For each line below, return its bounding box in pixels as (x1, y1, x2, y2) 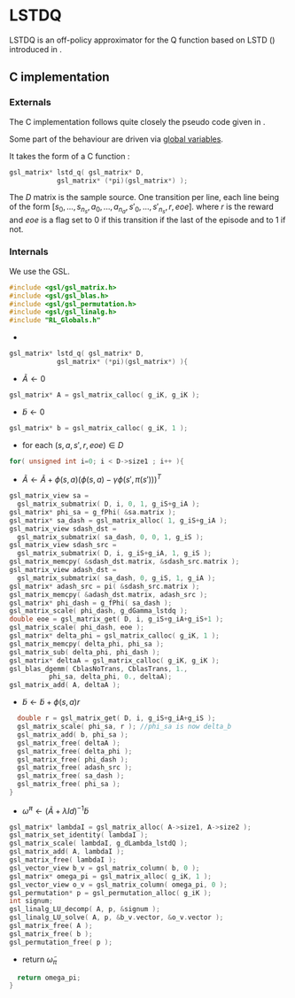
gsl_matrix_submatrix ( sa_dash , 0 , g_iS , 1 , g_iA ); (17, 573, 216, 583)
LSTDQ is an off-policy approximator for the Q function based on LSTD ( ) (9, 35, 276, 45)
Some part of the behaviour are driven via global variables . (9, 134, 224, 144)
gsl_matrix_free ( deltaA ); (17, 739, 121, 747)
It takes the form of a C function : (9, 151, 130, 161)
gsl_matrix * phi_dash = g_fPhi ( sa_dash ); (9, 599, 173, 607)
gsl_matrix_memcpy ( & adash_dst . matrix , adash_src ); (9, 590, 208, 599)
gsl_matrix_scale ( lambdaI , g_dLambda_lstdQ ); (9, 839, 189, 848)
